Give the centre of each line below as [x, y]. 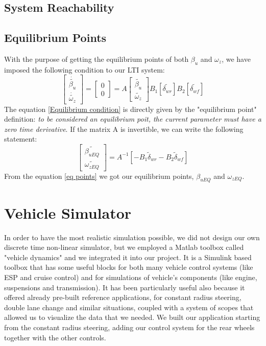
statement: [21, 139]
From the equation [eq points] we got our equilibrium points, [99, 176]
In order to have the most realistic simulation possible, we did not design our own [132, 237]
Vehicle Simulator [68, 212]
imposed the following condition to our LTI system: [84, 69]
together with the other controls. [55, 337]
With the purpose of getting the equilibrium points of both [96, 59]
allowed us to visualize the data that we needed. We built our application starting [132, 317]
